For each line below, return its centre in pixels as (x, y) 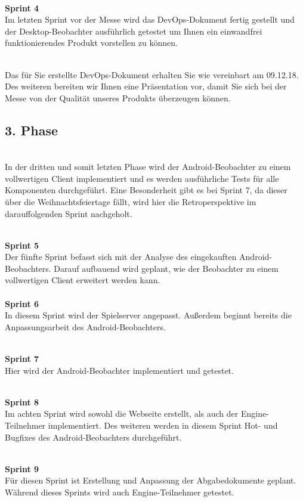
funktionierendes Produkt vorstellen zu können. (91, 43)
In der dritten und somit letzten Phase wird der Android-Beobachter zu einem (148, 167)
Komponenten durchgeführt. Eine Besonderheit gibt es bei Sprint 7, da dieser (146, 190)
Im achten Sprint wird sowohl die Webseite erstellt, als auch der (122, 413)
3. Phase (32, 130)
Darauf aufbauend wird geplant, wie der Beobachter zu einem (166, 268)
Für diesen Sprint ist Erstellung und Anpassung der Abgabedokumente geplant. (151, 480)
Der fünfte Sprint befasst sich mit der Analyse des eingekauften (121, 257)
